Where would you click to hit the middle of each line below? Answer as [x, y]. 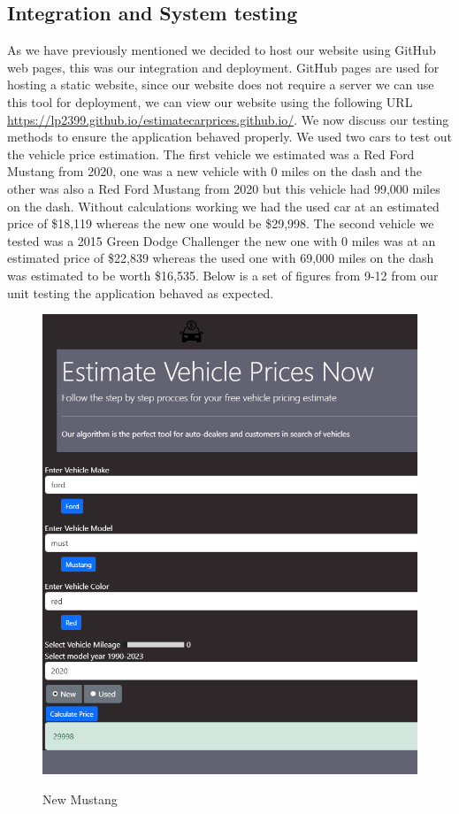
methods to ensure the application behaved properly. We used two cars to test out [229, 137]
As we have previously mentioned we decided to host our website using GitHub [222, 50]
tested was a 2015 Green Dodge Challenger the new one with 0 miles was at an [222, 240]
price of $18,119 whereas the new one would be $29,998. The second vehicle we [221, 223]
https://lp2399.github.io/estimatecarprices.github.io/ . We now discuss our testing [228, 119]
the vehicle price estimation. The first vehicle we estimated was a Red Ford [211, 154]
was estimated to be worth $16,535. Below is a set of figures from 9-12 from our [223, 275]
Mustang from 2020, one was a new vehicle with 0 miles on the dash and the [214, 171]
